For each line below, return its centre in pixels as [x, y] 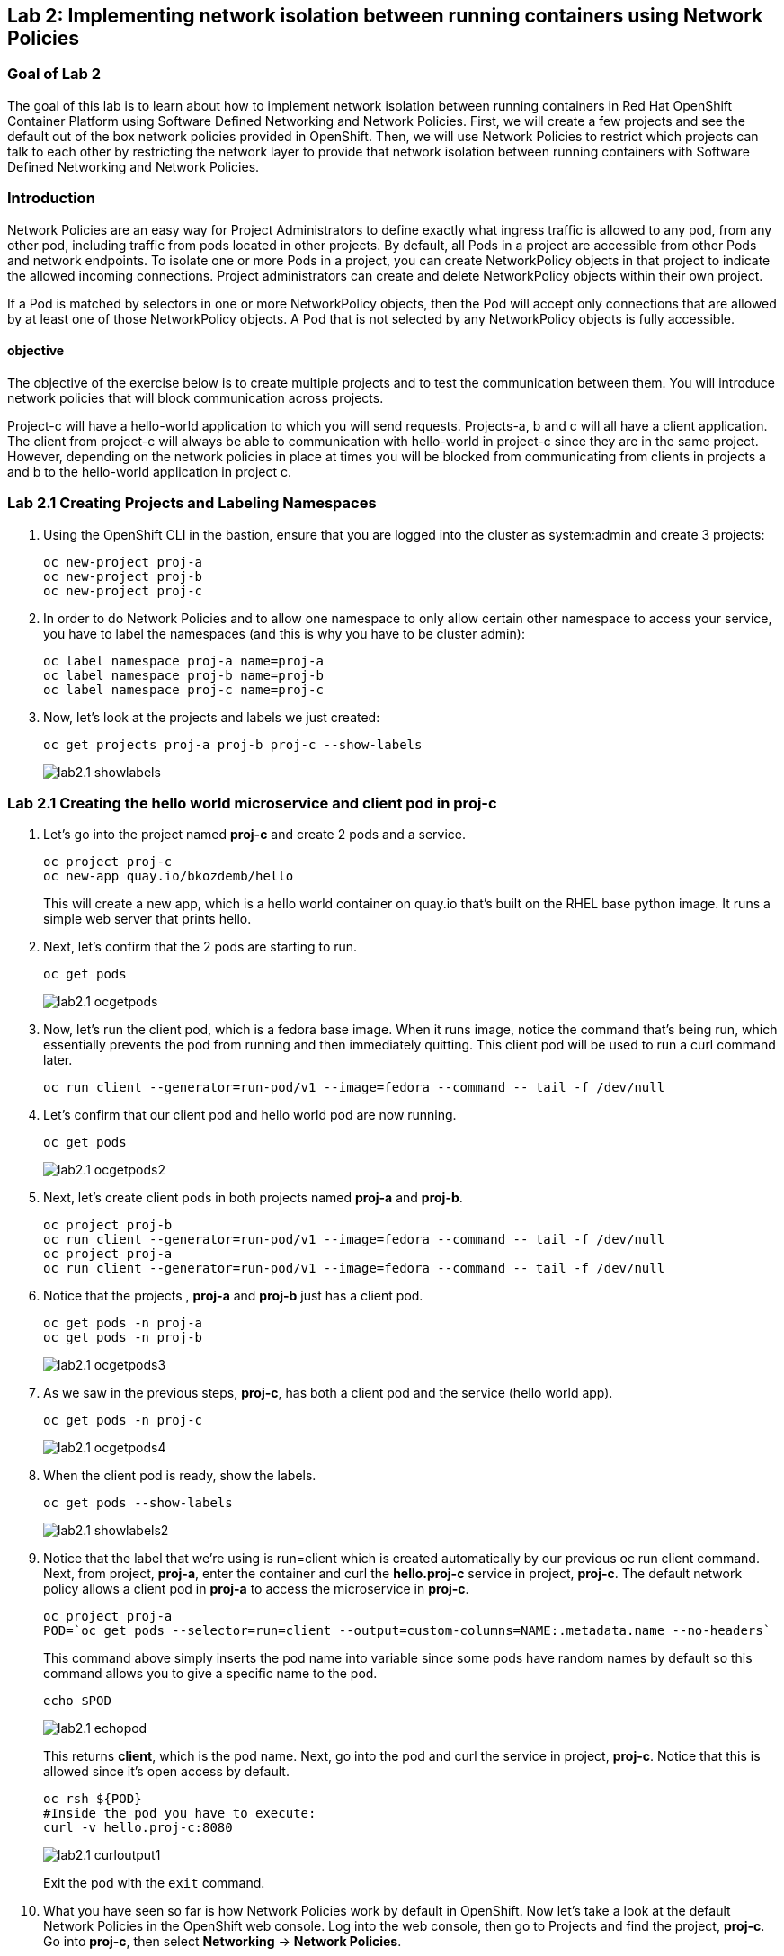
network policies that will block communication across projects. [196, 397]
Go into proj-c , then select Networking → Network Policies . [223, 1942]
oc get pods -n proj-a [123, 1323]
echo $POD [77, 1701]
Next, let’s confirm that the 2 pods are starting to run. [200, 947]
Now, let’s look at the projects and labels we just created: [212, 717]
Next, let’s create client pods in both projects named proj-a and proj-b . [253, 1198]
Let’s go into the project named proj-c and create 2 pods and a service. [254, 835]
